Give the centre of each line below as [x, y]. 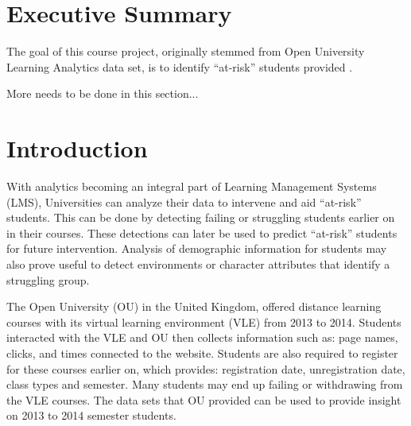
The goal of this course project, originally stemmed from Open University [186, 51]
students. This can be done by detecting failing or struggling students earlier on [201, 217]
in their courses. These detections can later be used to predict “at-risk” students [202, 232]
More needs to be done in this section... [103, 93]
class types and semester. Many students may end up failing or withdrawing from [205, 384]
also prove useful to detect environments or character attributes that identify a [198, 264]
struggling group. [48, 279]
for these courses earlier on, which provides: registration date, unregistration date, [206, 368]
